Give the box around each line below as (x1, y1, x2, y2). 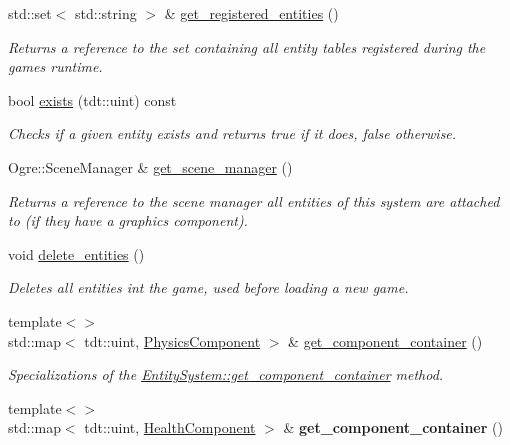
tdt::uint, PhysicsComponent (84, 330, 261, 351)
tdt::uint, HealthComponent (84, 417, 256, 438)
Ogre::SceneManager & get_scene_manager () (8, 156, 293, 177)
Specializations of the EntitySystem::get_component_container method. (8, 364, 444, 385)
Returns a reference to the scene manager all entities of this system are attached (8, 190, 500, 211)
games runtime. (8, 56, 103, 77)
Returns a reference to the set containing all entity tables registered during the (8, 36, 486, 57)
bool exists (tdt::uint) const (8, 89, 177, 110)
